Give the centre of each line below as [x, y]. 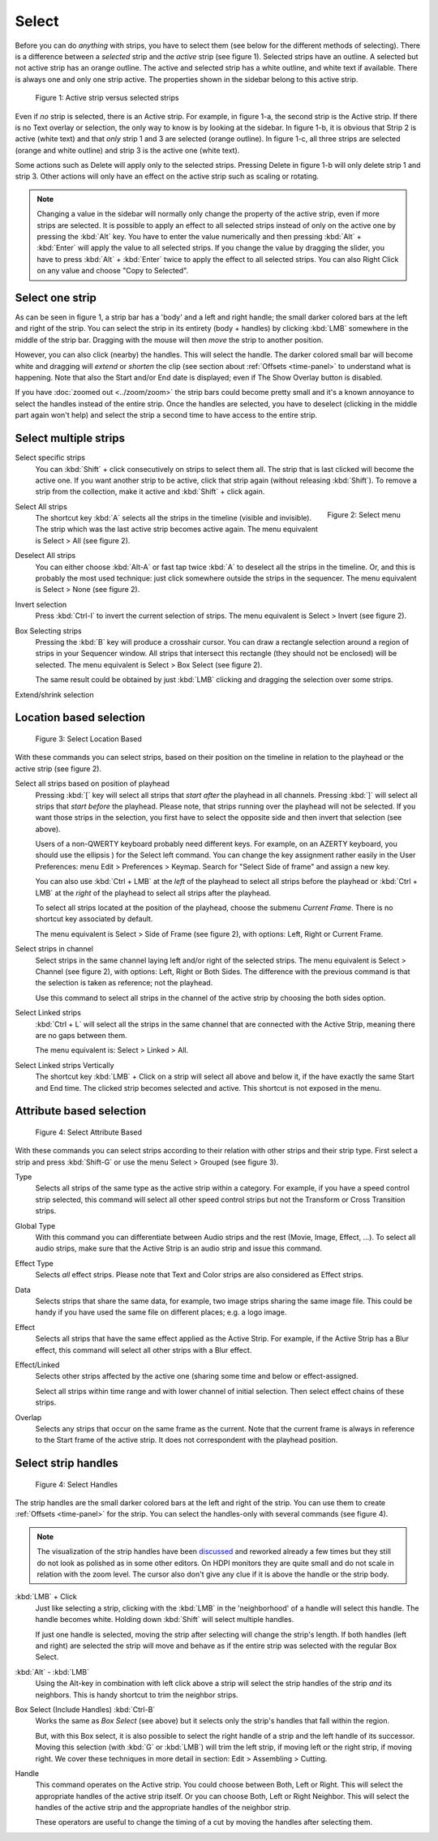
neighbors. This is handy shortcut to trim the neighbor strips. [137, 1694]
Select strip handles [67, 1463]
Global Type [35, 1225]
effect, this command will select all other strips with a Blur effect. [144, 1350]
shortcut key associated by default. [94, 919]
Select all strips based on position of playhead [92, 783]
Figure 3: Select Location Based [88, 739]
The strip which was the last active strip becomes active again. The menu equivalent [176, 529]
